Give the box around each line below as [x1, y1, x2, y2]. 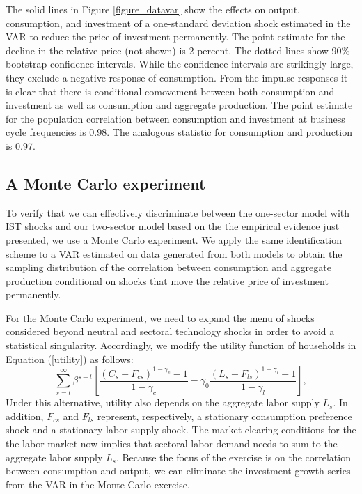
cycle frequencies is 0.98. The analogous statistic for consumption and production [6, 125, 352, 139]
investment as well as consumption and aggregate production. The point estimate [6, 98, 353, 112]
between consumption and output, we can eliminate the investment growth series [6, 463, 351, 478]
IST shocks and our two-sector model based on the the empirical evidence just [6, 219, 340, 233]
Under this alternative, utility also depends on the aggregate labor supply [6, 395, 320, 410]
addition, [6, 408, 44, 423]
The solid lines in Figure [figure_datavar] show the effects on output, [6, 2, 300, 16]
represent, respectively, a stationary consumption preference [97, 408, 352, 423]
